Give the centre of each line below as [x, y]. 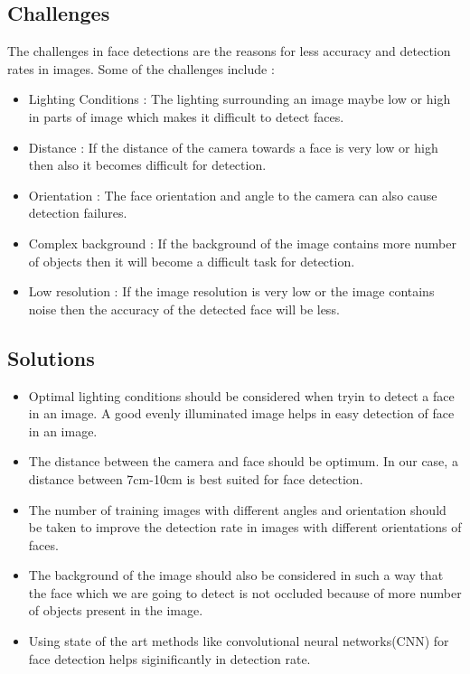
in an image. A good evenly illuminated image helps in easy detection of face [241, 413]
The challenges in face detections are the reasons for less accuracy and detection [229, 51]
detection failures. [78, 213]
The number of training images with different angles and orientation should [237, 509]
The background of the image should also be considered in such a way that [236, 575]
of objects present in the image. [116, 610]
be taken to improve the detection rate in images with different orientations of [245, 527]
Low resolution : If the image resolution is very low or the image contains [231, 291]
